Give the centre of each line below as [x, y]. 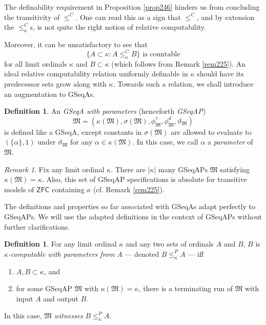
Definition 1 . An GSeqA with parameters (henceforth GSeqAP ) [105, 111]
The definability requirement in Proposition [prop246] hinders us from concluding [132, 7]
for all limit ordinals [36, 63]
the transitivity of [32, 17]
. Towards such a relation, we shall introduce [183, 84]
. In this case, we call [165, 142]
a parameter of [230, 142]
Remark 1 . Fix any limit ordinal [54, 169]
